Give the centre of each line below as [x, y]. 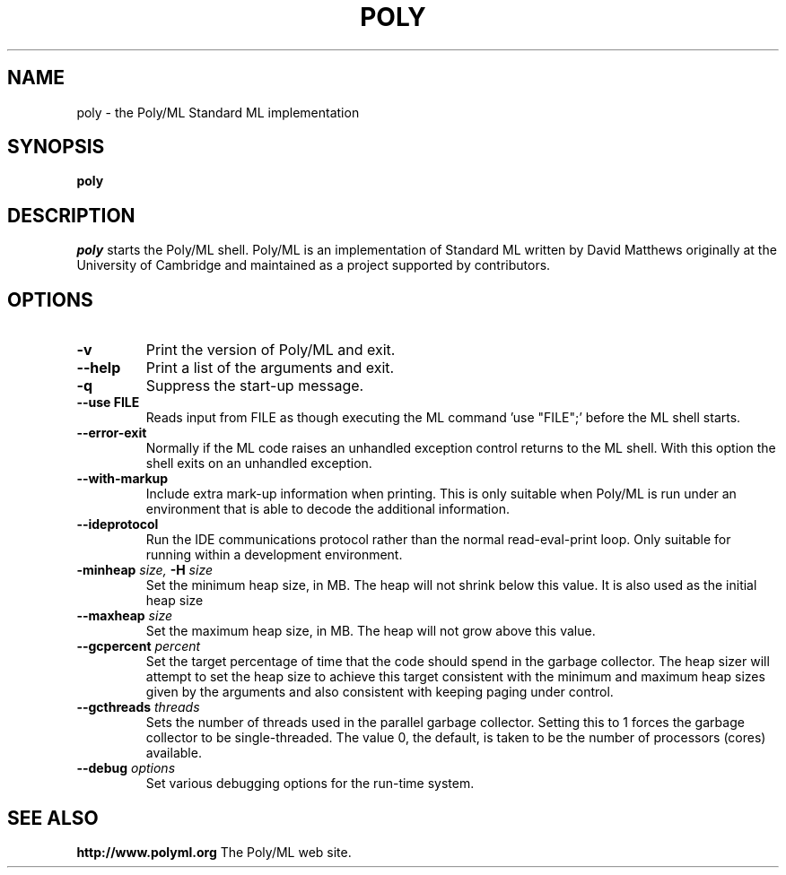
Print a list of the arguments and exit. [270, 368]
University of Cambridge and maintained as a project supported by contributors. [314, 265]
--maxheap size [124, 616]
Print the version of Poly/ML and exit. [271, 350]
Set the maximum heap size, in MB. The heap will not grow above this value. [371, 631]
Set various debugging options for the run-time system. [310, 784]
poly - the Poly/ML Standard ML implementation [218, 112]
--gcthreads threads [138, 707]
